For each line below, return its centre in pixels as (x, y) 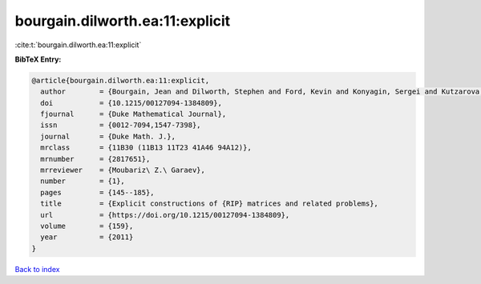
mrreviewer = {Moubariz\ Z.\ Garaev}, (123, 170)
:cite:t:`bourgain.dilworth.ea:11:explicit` (78, 45)
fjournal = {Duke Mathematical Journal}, (133, 114)
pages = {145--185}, (98, 192)
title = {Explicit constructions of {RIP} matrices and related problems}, (209, 204)
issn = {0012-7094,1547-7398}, (121, 125)
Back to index (37, 269)
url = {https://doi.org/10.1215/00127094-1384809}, (165, 215)
